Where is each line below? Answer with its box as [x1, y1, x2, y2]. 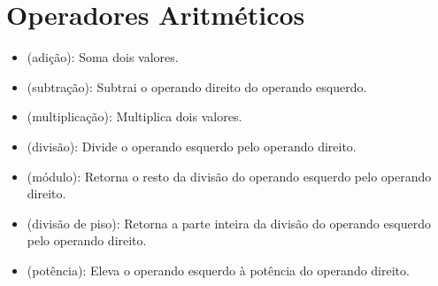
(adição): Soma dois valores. [27, 48, 179, 66]
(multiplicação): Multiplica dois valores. [27, 107, 242, 126]
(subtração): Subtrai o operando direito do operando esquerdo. [27, 77, 367, 96]
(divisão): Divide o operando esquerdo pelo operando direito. [27, 136, 357, 155]
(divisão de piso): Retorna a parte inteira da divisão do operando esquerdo [27, 213, 431, 232]
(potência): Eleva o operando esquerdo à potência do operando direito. [27, 260, 410, 279]
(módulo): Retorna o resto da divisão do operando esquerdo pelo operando [27, 166, 432, 185]
